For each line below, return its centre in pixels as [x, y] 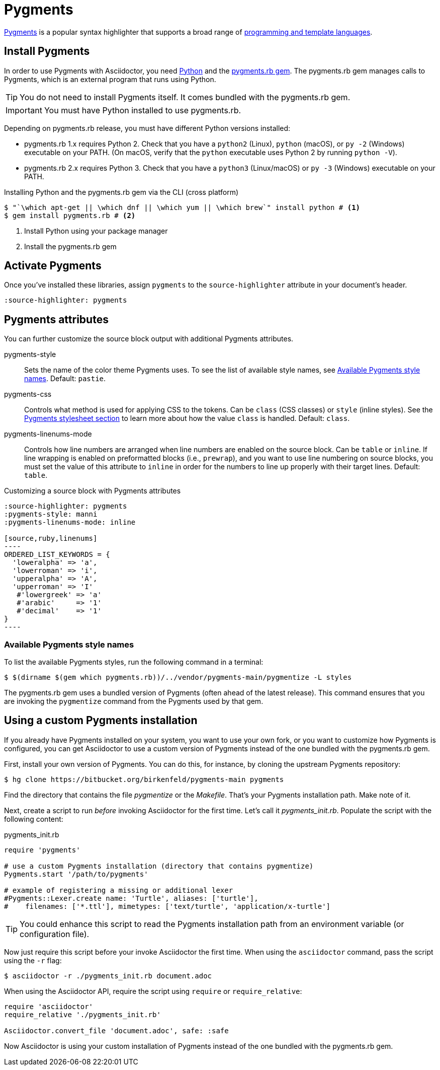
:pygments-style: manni [51, 514]
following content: [34, 819]
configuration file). [55, 934]
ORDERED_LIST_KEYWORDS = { [57, 555]
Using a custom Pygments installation [101, 721]
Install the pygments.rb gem [70, 246]
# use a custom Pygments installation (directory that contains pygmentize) [159, 866]
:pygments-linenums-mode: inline [70, 522]
